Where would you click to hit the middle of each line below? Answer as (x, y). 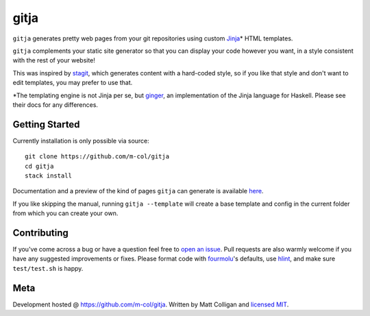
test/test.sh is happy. (48, 268)
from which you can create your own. (65, 213)
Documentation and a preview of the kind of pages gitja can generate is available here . (138, 191)
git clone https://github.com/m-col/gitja (97, 157)
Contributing (40, 233)
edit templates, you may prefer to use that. (73, 83)
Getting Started (46, 124)
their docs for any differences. (56, 105)
